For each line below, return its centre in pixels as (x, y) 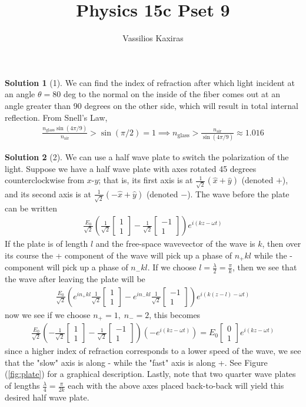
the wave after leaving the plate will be (75, 279)
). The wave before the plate (238, 193)
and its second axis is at (48, 193)
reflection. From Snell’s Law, (56, 117)
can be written (31, 208)
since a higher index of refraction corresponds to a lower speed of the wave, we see (153, 351)
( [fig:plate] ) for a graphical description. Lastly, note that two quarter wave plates (150, 374)
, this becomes (175, 314)
